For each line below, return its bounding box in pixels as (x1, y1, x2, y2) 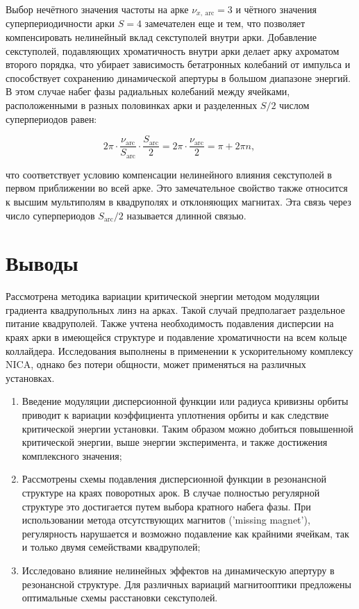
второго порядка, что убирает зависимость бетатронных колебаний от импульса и (6, 57, 351, 72)
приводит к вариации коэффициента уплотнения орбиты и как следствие (22, 407, 329, 422)
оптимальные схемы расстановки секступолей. (22, 590, 218, 605)
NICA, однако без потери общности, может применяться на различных (6, 357, 306, 372)
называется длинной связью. (126, 208, 247, 222)
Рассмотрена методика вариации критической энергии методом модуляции (6, 289, 320, 303)
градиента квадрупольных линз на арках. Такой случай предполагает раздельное (6, 302, 345, 317)
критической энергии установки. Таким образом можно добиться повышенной (22, 421, 353, 435)
